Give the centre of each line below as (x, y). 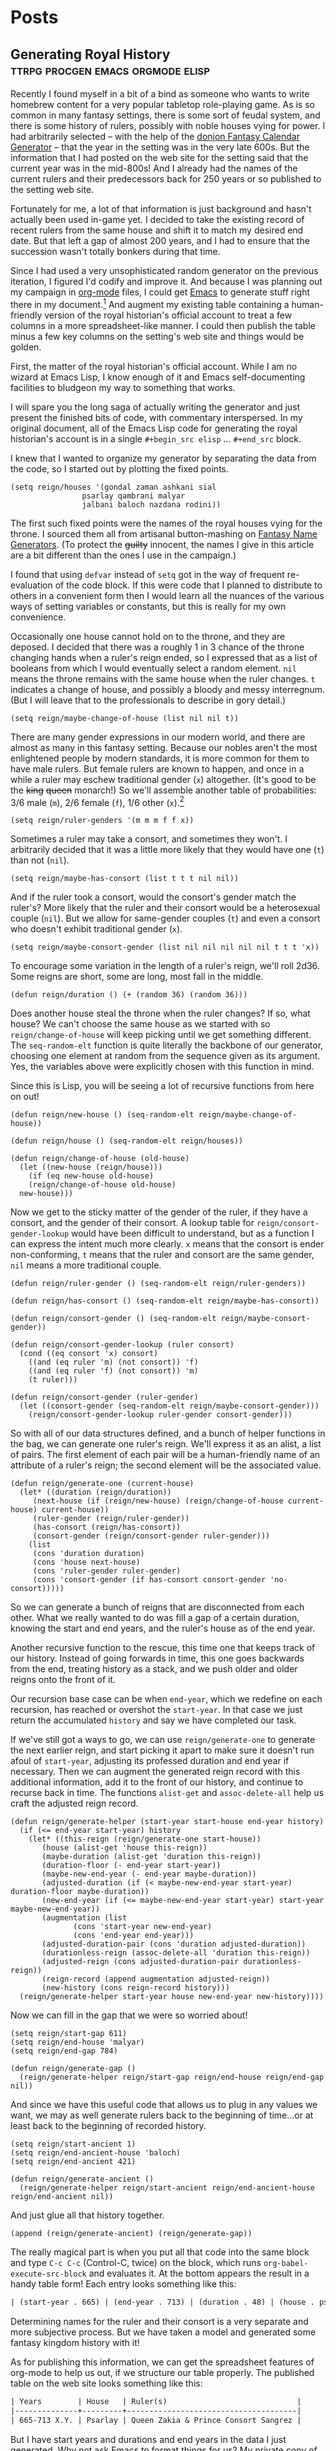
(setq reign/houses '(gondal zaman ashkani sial (113, 487)
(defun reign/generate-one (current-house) (102, 1484)
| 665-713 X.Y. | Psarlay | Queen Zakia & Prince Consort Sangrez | (156, 2420)
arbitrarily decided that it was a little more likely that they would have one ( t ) (167, 850)
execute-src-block (48, 2274)
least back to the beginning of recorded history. (108, 2126)
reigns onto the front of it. (63, 1680)
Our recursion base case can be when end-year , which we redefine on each (166, 1699)
